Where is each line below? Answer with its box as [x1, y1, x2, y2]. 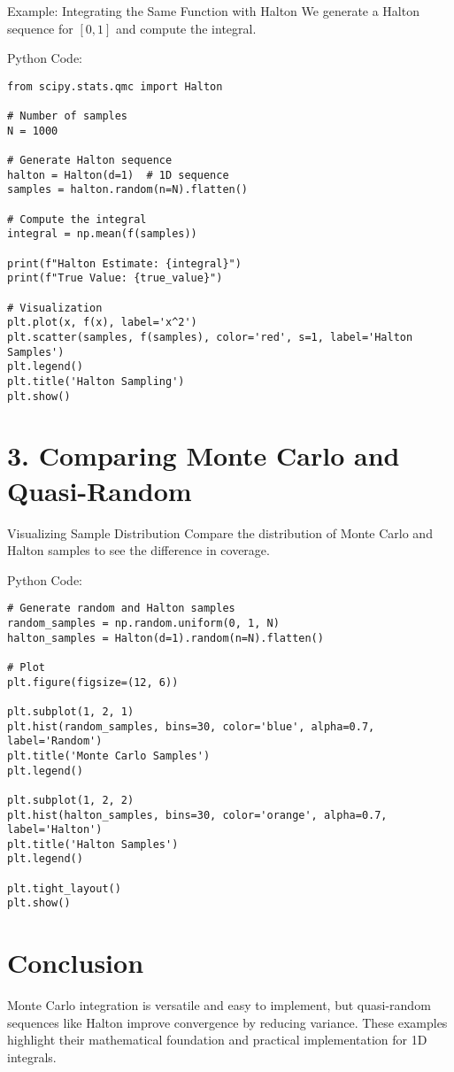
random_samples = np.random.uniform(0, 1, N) [7, 616, 280, 629]
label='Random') [7, 735, 103, 748]
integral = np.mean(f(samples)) [7, 228, 197, 241]
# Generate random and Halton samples [7, 602, 235, 615]
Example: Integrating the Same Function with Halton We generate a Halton [7, 2, 419, 19]
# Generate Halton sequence [7, 154, 173, 167]
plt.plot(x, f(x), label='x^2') [7, 316, 197, 329]
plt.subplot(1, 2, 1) [7, 705, 135, 718]
